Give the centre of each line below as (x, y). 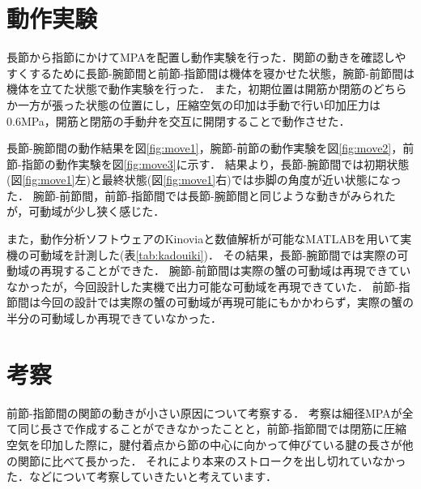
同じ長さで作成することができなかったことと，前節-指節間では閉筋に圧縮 (212, 429)
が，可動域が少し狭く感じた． (86, 211)
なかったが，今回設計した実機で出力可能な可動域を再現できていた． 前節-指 (208, 286)
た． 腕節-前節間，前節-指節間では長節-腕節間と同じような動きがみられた (201, 195)
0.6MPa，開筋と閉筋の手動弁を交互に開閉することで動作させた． (179, 120)
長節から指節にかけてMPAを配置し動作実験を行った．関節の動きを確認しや (206, 57)
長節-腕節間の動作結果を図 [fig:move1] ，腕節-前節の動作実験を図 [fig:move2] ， (205, 148)
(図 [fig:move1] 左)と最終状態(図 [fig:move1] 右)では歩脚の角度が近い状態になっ (204, 180)
